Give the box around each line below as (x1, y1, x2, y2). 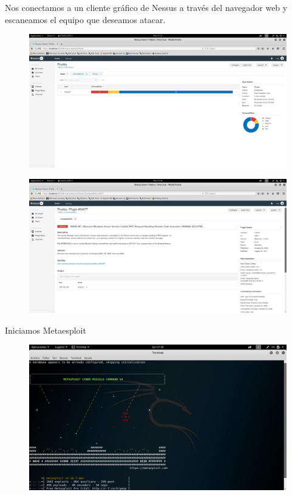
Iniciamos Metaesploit (5, 323, 86, 336)
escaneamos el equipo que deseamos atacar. (5, 13, 166, 25)
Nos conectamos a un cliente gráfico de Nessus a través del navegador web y (5, 1, 288, 13)
